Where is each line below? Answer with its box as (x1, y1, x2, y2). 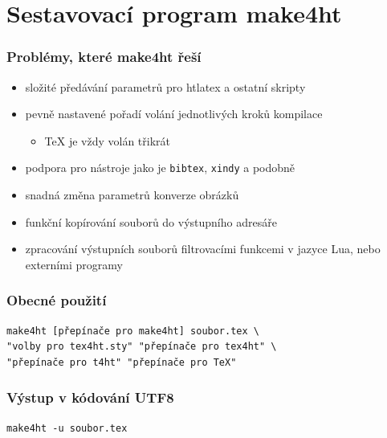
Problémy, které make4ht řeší (6, 47, 202, 67)
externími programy (25, 256, 123, 272)
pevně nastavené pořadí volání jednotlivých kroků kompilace (25, 105, 323, 122)
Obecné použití (6, 290, 107, 310)
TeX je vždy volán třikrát (44, 132, 171, 149)
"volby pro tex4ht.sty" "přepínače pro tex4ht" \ (6, 341, 277, 353)
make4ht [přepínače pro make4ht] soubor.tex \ (6, 325, 259, 337)
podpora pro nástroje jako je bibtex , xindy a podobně (25, 159, 295, 176)
